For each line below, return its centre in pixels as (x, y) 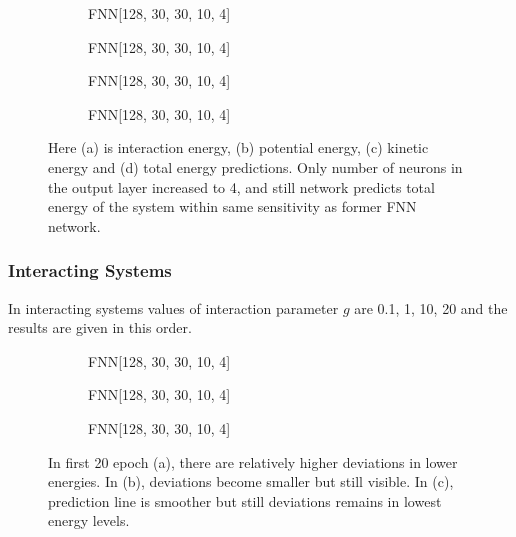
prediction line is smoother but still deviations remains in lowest (245, 500)
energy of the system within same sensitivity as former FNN (232, 206)
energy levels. (89, 520)
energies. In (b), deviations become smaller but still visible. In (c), (251, 481)
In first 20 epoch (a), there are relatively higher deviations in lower (253, 461)
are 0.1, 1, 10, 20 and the (431, 307)
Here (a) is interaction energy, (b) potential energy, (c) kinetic (238, 147)
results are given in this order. (100, 327)
